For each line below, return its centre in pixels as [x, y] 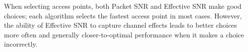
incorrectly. [21, 44]
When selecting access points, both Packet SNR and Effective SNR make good [123, 6]
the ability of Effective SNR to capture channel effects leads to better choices [121, 25]
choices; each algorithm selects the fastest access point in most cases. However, [123, 15]
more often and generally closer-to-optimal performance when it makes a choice [124, 34]
